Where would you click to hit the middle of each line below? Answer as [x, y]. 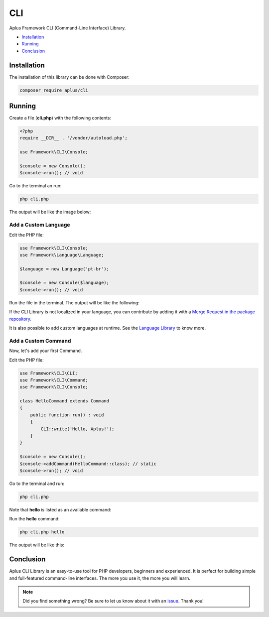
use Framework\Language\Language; [62, 255]
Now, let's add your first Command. [46, 351]
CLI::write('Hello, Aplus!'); [77, 429]
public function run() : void [67, 415]
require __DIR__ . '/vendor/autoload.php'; [74, 138]
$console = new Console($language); [65, 283]
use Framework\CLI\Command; [54, 380]
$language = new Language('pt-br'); [65, 269]
